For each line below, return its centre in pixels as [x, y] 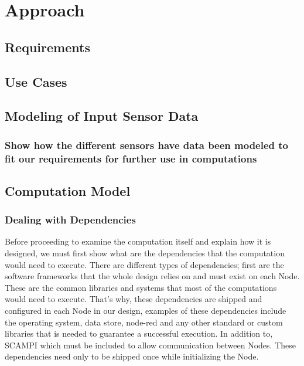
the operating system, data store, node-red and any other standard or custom [144, 322]
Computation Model [68, 190]
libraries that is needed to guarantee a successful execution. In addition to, [139, 333]
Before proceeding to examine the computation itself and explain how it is [138, 241]
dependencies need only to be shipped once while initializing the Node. [132, 356]
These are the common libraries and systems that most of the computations [141, 287]
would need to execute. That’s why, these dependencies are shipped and [134, 299]
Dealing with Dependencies [70, 220]
